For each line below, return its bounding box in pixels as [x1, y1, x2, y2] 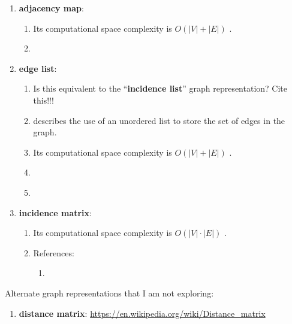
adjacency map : [19, 2, 84, 14]
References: [33, 246, 74, 259]
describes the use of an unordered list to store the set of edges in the [33, 114, 285, 126]
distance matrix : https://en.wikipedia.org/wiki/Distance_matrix [19, 307, 266, 319]
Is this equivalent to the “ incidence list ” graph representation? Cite [33, 82, 288, 95]
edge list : [19, 62, 57, 74]
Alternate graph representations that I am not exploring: [5, 286, 214, 299]
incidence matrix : [19, 206, 92, 219]
